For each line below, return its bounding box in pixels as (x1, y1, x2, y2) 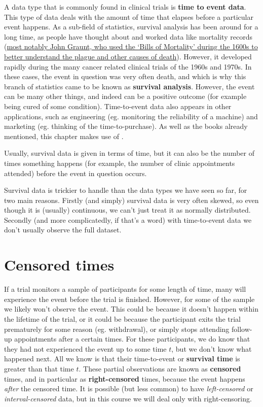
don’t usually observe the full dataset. (4, 224, 122, 235)
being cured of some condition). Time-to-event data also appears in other (4, 100, 232, 111)
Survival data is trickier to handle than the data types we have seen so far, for (4, 185, 247, 195)
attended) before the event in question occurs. (4, 167, 147, 178)
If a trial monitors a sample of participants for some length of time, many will (4, 284, 246, 294)
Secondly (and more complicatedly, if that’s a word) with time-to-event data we (4, 214, 252, 225)
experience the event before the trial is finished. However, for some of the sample (4, 293, 255, 304)
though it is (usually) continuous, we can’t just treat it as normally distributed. (4, 205, 251, 215)
